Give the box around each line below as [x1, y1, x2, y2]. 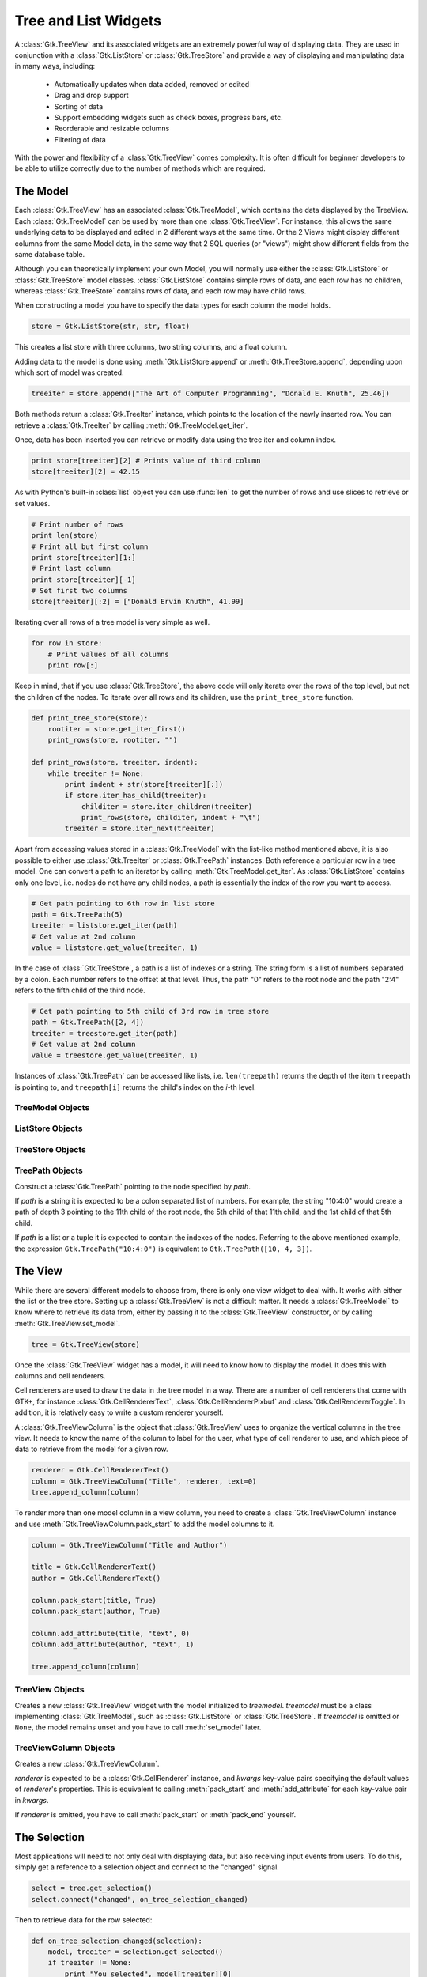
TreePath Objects [14, 1165, 83, 1176]
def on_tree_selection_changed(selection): [31, 1936, 203, 1945]
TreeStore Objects [14, 1143, 86, 1155]
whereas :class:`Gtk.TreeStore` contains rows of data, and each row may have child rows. [14, 286, 307, 296]
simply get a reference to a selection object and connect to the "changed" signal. [14, 1862, 280, 1872]
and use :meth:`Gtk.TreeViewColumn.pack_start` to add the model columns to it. [14, 1519, 275, 1529]
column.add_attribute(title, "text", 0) [31, 1629, 190, 1638]
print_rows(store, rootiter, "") [47, 735, 178, 745]
